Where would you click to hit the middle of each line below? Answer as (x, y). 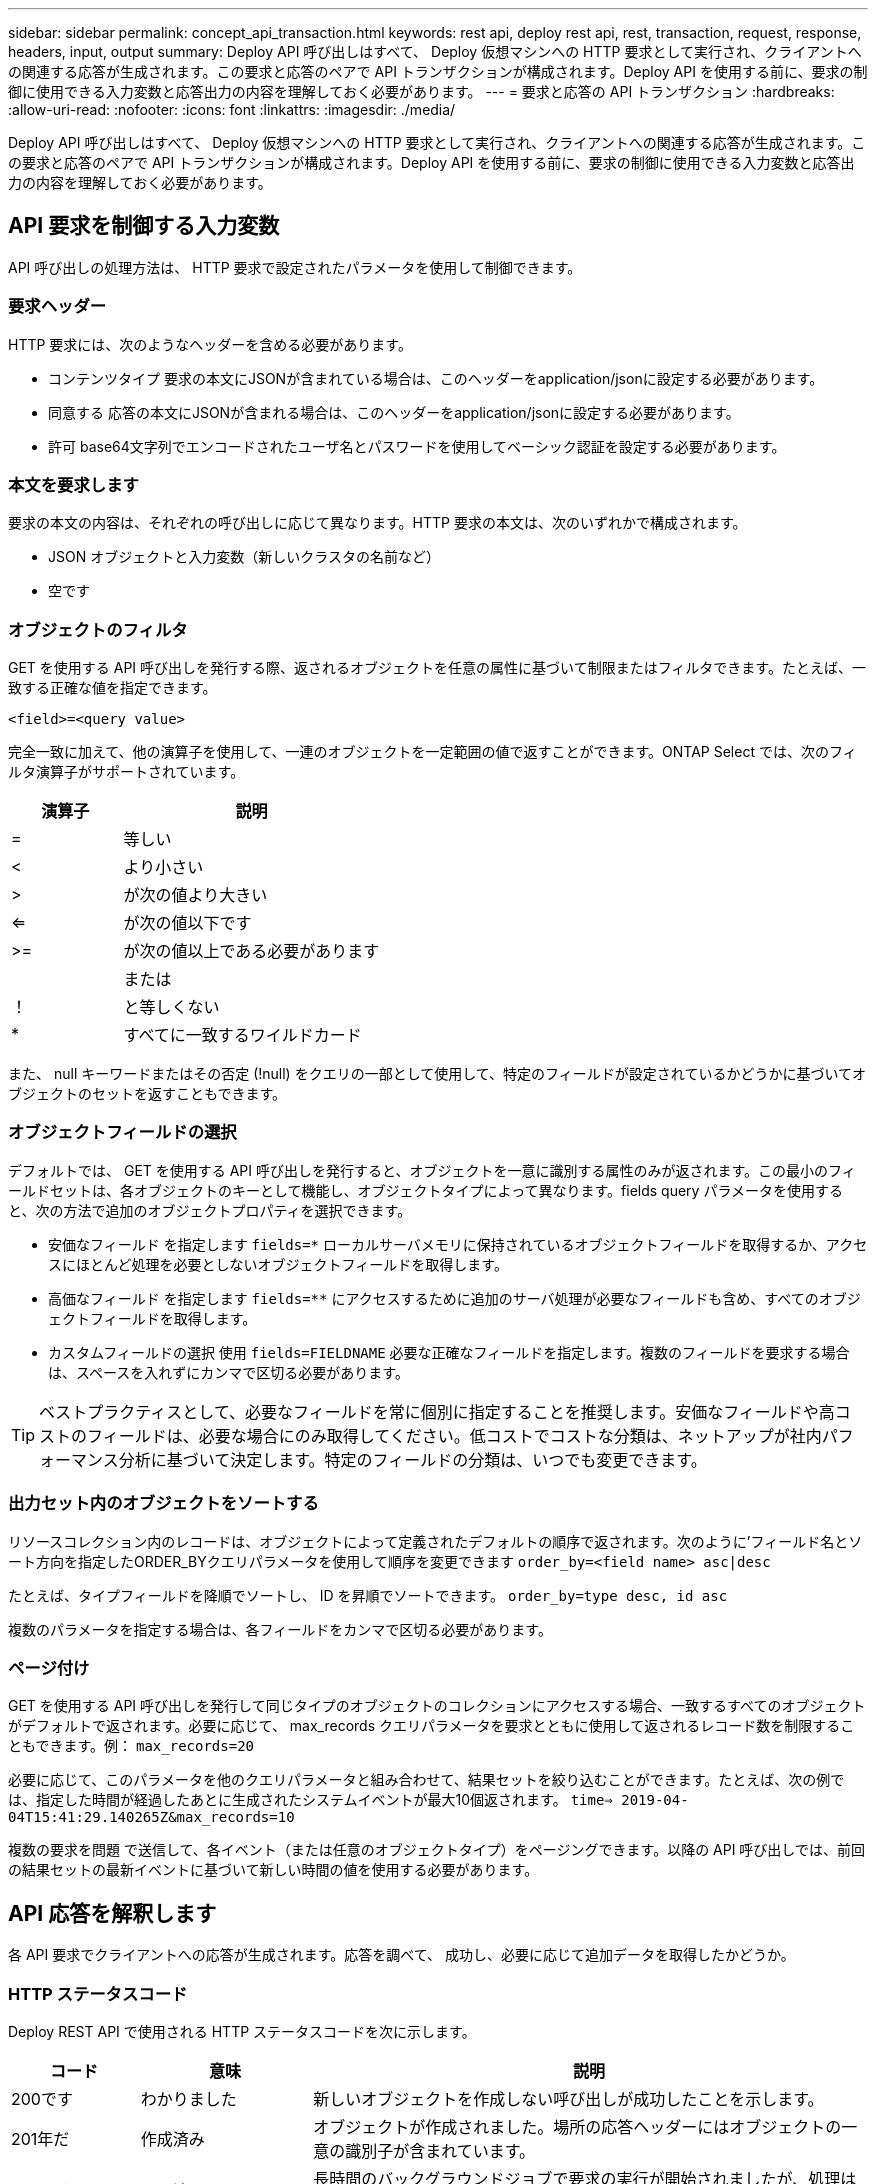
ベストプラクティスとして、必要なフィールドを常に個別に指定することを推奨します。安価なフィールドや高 (437, 1411)
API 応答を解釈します (112, 1913)
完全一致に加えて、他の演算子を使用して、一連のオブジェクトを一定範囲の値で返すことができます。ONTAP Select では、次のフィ (432, 752)
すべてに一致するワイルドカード (242, 1035)
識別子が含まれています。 (440, 2150)
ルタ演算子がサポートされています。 (126, 772)
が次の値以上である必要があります (251, 951)
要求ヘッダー (57, 306)
